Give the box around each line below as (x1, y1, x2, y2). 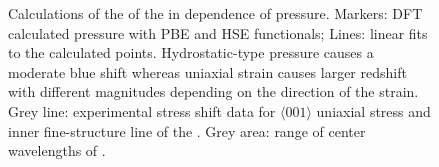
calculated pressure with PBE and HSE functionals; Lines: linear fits (8, 22, 428, 43)
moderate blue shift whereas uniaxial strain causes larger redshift (8, 61, 407, 82)
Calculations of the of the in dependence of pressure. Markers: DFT (8, 3, 423, 23)
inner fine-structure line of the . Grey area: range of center (8, 120, 366, 141)
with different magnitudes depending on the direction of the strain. (8, 81, 419, 102)
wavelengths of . (8, 140, 106, 161)
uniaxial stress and (316, 100, 431, 121)
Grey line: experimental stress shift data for (8, 100, 276, 121)
